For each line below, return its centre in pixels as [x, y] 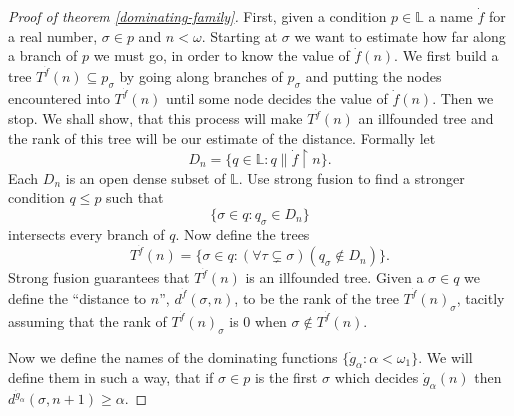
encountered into [59, 97]
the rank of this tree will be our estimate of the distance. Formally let [222, 137]
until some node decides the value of [276, 97]
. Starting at [239, 35]
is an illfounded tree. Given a [334, 277]
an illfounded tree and [426, 118]
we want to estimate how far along [400, 35]
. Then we [463, 97]
